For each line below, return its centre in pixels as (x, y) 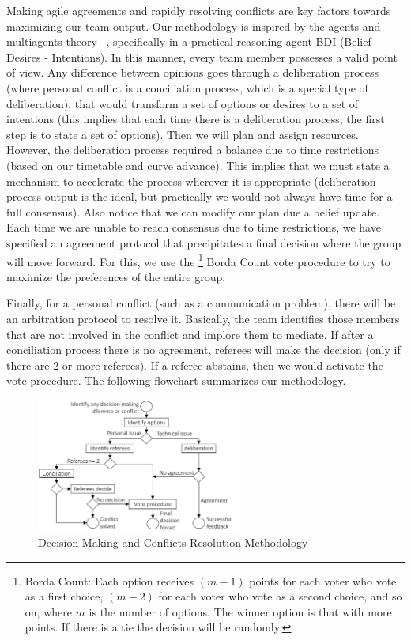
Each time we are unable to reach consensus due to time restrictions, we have (194, 227)
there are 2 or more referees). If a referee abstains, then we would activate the (195, 365)
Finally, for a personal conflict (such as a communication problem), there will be (201, 303)
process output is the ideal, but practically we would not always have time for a (200, 196)
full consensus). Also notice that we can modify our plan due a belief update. (193, 211)
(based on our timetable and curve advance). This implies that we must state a (198, 165)
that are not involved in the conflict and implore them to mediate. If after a (190, 334)
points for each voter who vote (323, 580)
